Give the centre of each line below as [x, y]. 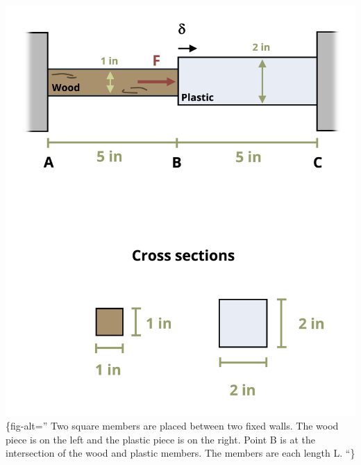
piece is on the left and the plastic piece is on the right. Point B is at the [160, 439]
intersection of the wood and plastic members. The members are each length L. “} [180, 453]
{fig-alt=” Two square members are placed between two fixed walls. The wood [172, 426]
